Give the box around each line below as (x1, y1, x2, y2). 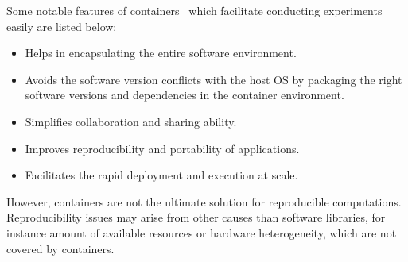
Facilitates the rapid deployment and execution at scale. (25, 167, 298, 183)
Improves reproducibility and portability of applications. (25, 140, 300, 156)
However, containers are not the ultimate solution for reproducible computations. (6, 193, 402, 210)
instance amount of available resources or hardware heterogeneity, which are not (6, 224, 397, 241)
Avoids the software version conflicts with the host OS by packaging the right (25, 71, 402, 87)
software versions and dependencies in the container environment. (25, 87, 344, 103)
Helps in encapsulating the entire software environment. (25, 44, 297, 61)
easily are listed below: (6, 17, 117, 34)
